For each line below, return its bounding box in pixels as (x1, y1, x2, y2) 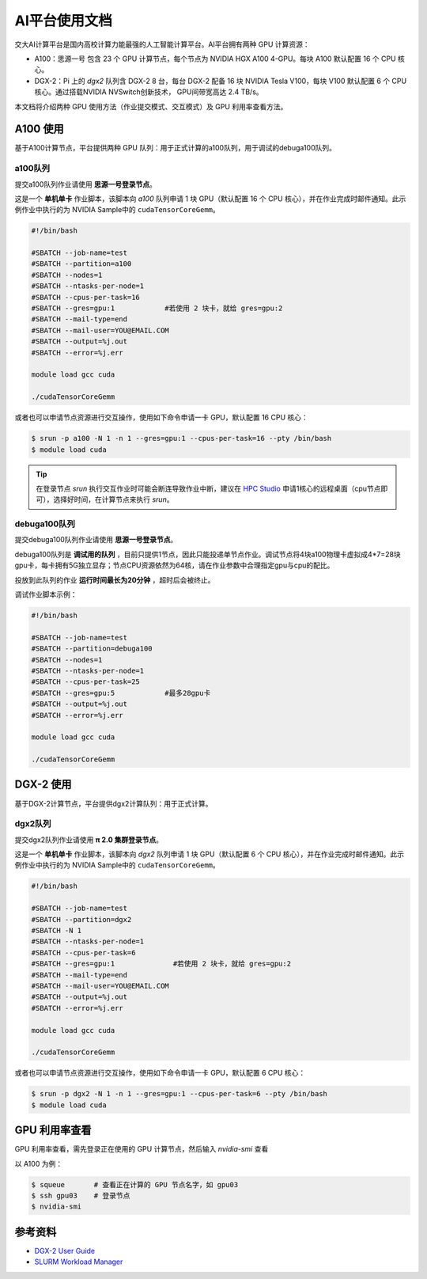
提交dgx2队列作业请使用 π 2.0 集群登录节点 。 (14, 835, 164, 844)
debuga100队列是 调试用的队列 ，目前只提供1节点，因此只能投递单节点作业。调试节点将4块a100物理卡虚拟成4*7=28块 (14, 549, 401, 559)
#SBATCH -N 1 (31, 926, 82, 936)
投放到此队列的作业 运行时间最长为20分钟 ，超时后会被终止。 (14, 575, 215, 585)
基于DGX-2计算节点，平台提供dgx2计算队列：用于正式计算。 (14, 799, 213, 808)
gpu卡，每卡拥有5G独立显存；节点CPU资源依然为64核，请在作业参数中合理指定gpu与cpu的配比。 (14, 560, 334, 570)
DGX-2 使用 (14, 778, 72, 791)
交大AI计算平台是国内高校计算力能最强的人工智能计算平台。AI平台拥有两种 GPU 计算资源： (14, 40, 310, 49)
